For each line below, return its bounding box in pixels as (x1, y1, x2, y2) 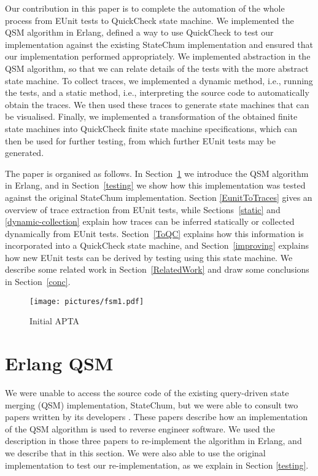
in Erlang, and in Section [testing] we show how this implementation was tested (5, 179, 306, 192)
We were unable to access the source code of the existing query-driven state (5, 386, 289, 399)
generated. (5, 146, 44, 159)
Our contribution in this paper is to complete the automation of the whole (5, 2, 285, 14)
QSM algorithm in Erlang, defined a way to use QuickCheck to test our (5, 26, 274, 39)
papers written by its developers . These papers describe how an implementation (5, 410, 308, 423)
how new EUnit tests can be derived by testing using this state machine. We (5, 251, 293, 263)
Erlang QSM (5, 351, 114, 376)
